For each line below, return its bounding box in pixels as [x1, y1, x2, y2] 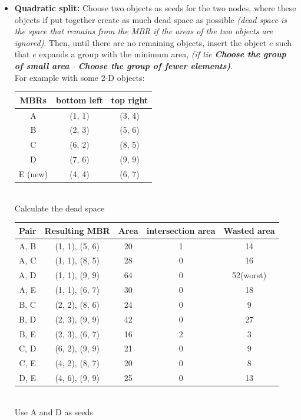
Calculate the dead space [14, 201, 105, 214]
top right [111, 93, 148, 106]
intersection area [146, 224, 216, 236]
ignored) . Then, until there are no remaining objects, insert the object [14, 36, 267, 48]
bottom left [56, 93, 103, 106]
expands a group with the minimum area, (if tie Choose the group [39, 48, 286, 60]
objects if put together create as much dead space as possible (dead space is [14, 13, 287, 25]
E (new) [18, 167, 48, 180]
